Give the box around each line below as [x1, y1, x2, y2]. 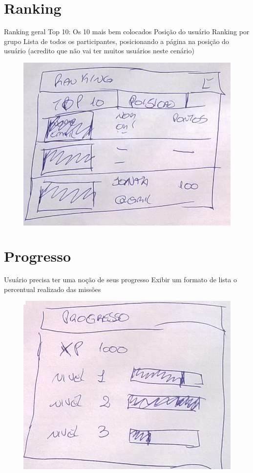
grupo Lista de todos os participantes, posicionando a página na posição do [4, 36, 229, 46]
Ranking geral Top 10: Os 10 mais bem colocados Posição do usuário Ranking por [4, 26, 250, 37]
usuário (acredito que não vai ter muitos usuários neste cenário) [4, 45, 194, 56]
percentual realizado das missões [4, 284, 101, 294]
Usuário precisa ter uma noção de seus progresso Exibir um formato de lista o [4, 274, 237, 285]
